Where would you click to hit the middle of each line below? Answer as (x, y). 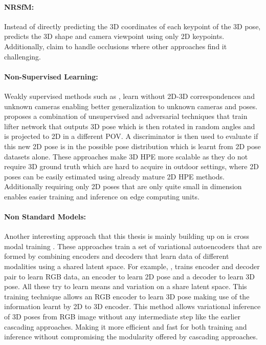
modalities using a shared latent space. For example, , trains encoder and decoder (132, 266)
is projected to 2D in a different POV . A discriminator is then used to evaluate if (131, 136)
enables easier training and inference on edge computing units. (102, 196)
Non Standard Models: (45, 217)
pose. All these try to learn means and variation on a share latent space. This (126, 286)
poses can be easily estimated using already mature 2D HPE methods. (114, 176)
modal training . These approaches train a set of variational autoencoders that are (133, 246)
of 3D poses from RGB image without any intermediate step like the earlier (122, 317)
